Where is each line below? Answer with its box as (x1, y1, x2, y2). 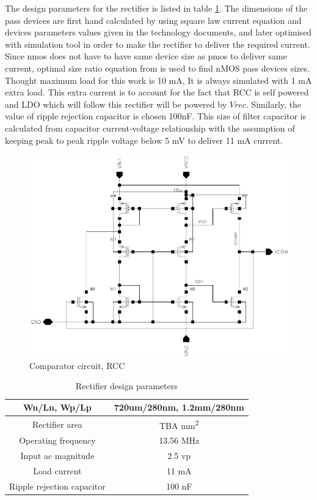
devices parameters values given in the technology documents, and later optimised (5, 26, 312, 39)
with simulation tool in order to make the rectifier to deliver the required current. (5, 37, 310, 50)
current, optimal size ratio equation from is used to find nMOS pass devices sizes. (5, 61, 310, 74)
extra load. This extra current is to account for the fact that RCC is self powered (5, 86, 309, 99)
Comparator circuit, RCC (29, 359, 125, 371)
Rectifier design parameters (75, 379, 178, 392)
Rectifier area (32, 417, 82, 430)
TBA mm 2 (159, 417, 199, 431)
